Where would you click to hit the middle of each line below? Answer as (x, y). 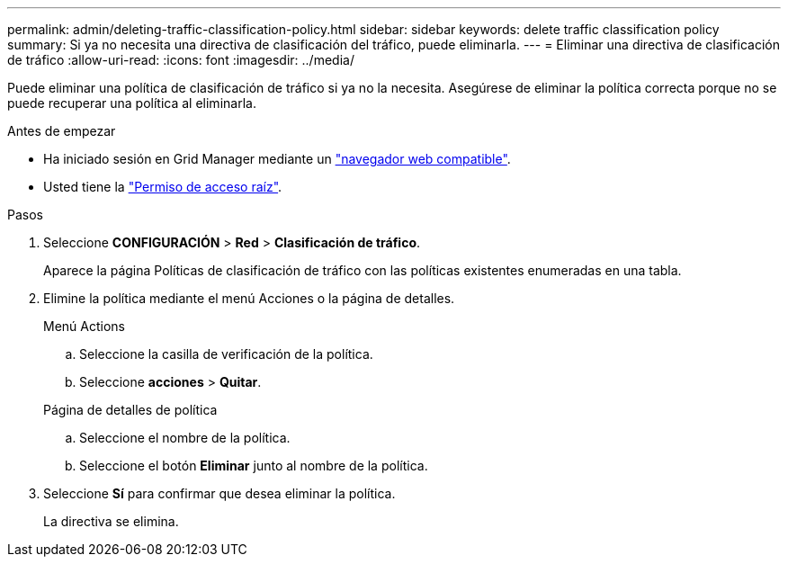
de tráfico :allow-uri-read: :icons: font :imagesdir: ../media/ (181, 60)
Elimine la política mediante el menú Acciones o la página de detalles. (249, 298)
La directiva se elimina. (111, 521)
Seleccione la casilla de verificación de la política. (226, 354)
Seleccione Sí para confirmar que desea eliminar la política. (219, 493)
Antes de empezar (62, 131)
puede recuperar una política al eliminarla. (132, 103)
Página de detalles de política (130, 410)
